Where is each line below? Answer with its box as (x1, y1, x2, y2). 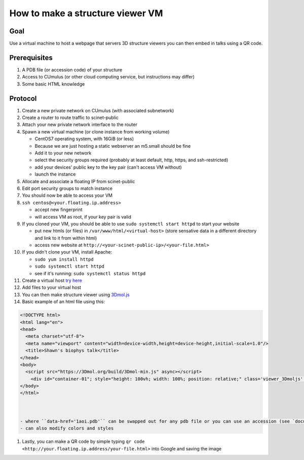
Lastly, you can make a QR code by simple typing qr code (22, 438, 145, 445)
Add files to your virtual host (22, 284, 81, 290)
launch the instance (34, 171, 76, 177)
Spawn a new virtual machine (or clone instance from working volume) (22, 129, 170, 135)
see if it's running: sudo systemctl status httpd (34, 270, 146, 276)
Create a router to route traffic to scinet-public (22, 114, 119, 121)
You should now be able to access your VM (22, 192, 112, 198)
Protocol (9, 94, 37, 103)
